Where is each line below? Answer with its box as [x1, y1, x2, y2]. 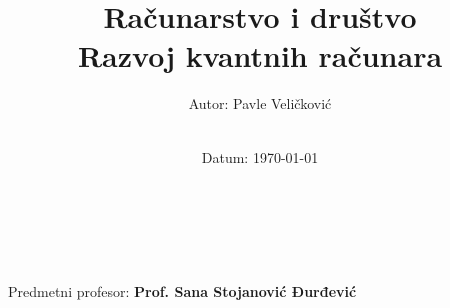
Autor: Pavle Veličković [188, 93, 332, 114]
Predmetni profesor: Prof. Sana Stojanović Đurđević [8, 280, 357, 301]
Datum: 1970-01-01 [201, 146, 319, 167]
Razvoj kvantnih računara [77, 35, 443, 76]
